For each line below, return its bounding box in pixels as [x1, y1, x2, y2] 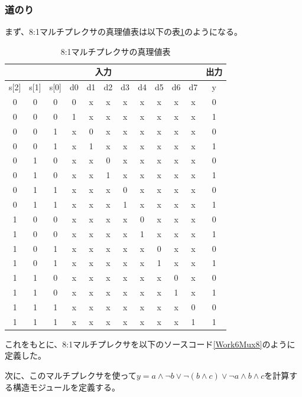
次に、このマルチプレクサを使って [5, 369, 137, 382]
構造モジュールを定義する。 [12, 380, 121, 393]
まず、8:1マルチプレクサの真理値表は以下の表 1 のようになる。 [5, 25, 242, 38]
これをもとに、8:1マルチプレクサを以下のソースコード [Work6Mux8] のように [5, 337, 295, 350]
